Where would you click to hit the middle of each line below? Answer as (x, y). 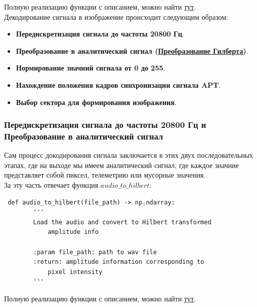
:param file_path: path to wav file (95, 252)
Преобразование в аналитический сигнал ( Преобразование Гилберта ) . (132, 50)
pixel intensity (75, 272)
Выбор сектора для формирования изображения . (96, 102)
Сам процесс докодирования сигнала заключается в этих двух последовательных (129, 155)
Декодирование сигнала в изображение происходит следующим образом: (116, 16)
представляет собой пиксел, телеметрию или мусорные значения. (105, 175)
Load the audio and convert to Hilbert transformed (122, 222)
